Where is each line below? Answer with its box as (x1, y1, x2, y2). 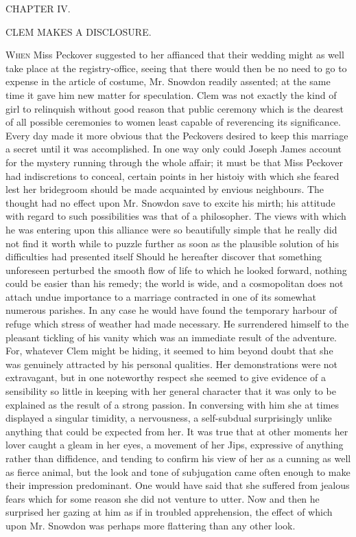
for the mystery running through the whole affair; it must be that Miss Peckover (5, 155, 343, 169)
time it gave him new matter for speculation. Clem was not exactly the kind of (5, 87, 337, 102)
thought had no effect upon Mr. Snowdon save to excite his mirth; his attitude (5, 195, 335, 209)
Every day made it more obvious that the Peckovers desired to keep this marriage (5, 128, 348, 142)
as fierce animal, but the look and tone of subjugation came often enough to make (5, 464, 351, 479)
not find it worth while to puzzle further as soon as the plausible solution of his (5, 236, 339, 250)
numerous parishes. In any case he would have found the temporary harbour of (5, 303, 337, 317)
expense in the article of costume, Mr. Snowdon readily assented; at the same (5, 74, 331, 89)
